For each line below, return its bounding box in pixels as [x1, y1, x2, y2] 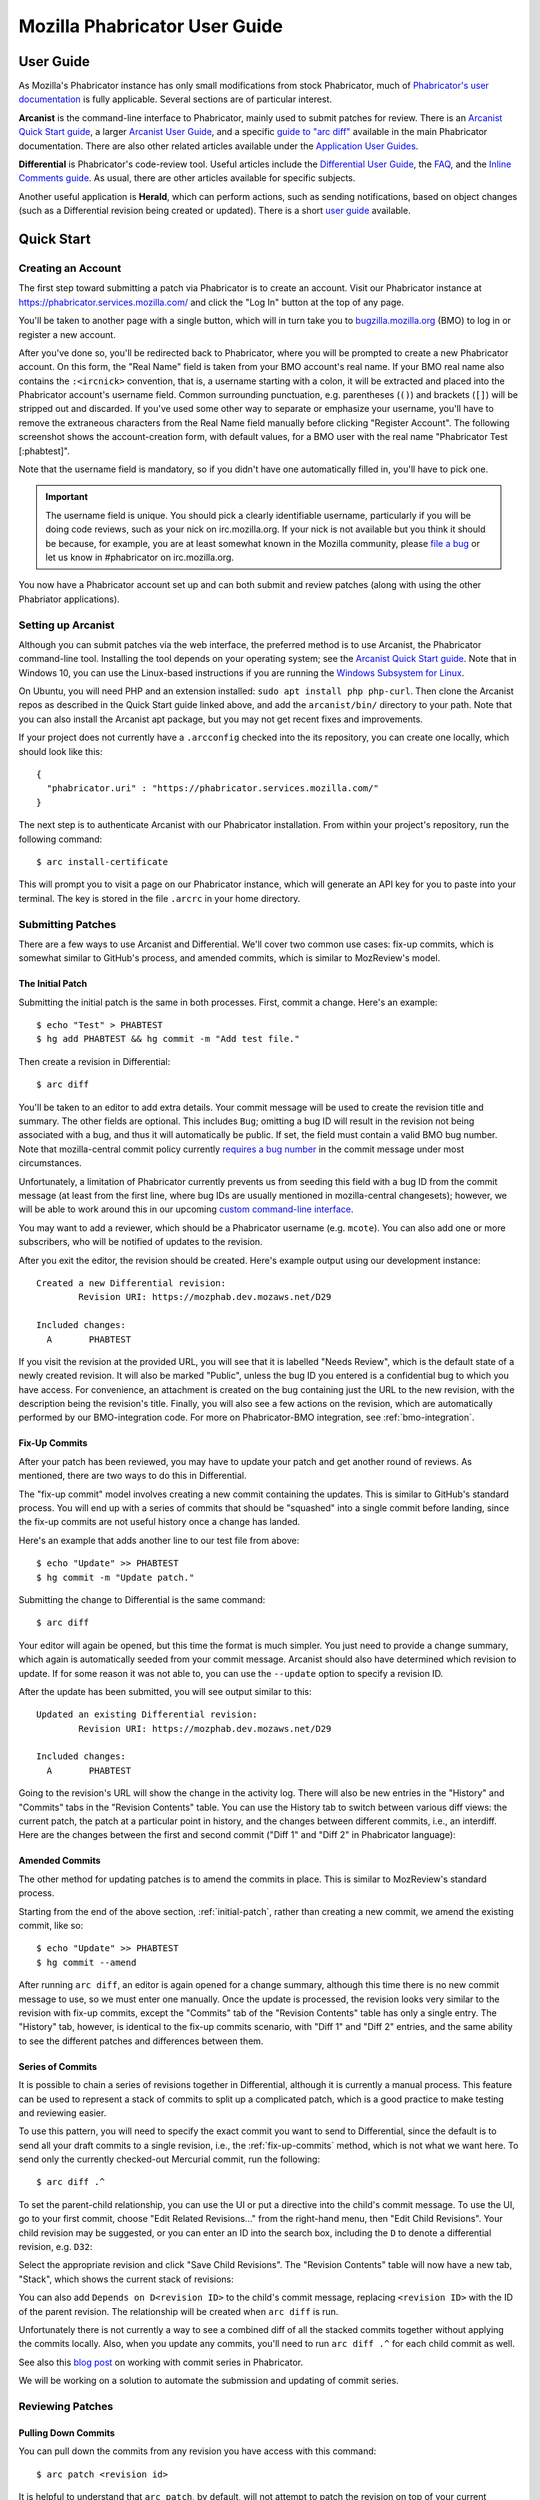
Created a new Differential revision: [36, 1277, 227, 1289]
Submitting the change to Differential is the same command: [18, 1593, 266, 1605]
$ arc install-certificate [36, 856, 169, 867]
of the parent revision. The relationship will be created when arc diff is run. [18, 2305, 339, 2317]
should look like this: [18, 745, 103, 757]
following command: [18, 833, 103, 845]
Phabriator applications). [18, 593, 120, 605]
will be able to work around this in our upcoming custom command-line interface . [18, 1203, 354, 1215]
